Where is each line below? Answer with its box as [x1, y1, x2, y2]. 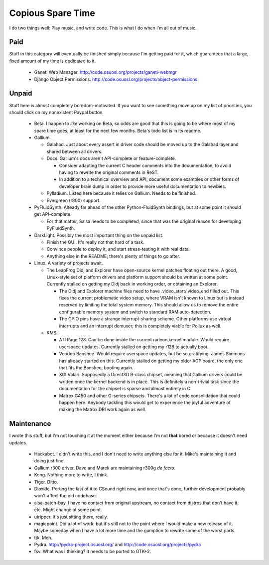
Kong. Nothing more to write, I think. [34, 472, 109, 478]
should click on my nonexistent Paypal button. [9, 109, 104, 115]
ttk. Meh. [34, 535, 52, 541]
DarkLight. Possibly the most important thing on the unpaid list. [34, 232, 164, 238]
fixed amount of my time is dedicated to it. [9, 58, 96, 64]
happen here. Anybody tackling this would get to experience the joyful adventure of [59, 399, 231, 406]
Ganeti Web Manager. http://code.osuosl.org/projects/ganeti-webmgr [34, 69, 177, 75]
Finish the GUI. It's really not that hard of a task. [46, 239, 144, 245]
